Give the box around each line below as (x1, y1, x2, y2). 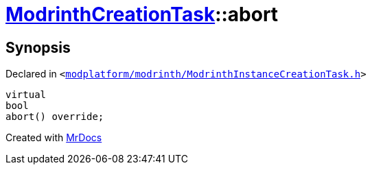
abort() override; (5, 111, 104, 123)
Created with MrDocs (5, 132, 102, 144)
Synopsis (5, 38, 71, 56)
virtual (5, 89, 47, 101)
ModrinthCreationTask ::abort (5, 3, 279, 26)
